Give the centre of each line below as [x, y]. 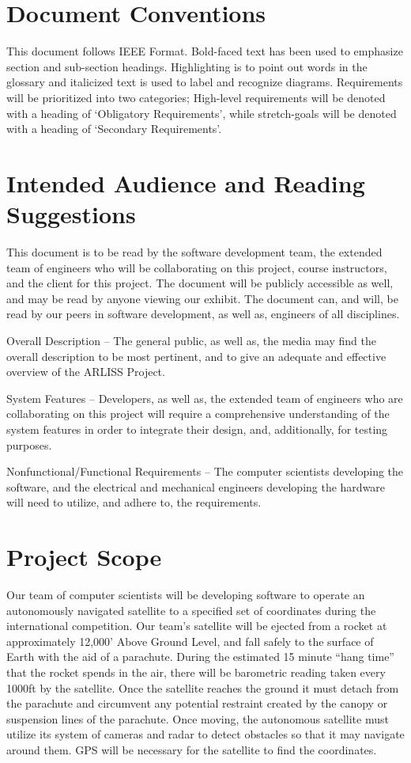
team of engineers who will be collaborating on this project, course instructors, [197, 267]
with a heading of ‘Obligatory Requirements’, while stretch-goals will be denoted [202, 113]
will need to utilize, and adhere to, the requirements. [134, 502]
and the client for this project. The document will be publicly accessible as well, [200, 283]
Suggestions [71, 214]
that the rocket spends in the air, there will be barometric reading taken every [196, 672]
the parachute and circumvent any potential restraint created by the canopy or [197, 703]
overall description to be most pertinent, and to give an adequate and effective [196, 356]
